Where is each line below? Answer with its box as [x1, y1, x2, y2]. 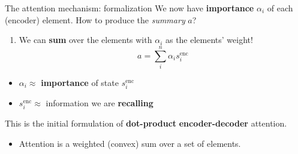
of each [267, 2, 293, 14]
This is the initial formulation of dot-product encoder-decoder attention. [5, 117, 287, 130]
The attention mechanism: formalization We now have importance [5, 2, 254, 14]
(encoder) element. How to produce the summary [5, 13, 185, 26]
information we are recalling [46, 97, 153, 109]
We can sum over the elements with [19, 33, 152, 46]
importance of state [41, 76, 119, 88]
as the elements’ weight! [165, 33, 253, 46]
